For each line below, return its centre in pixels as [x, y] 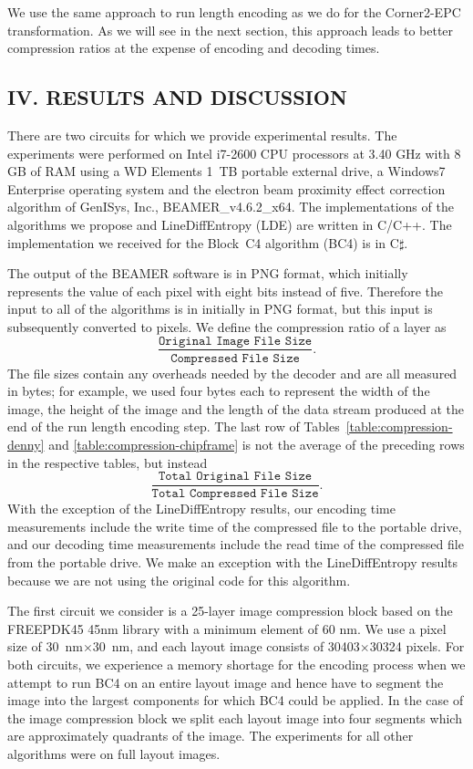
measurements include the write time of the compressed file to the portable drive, [235, 526]
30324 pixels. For [417, 646]
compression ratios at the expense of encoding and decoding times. [194, 48]
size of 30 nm [45, 646]
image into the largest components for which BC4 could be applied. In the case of [236, 700]
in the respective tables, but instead [108, 462]
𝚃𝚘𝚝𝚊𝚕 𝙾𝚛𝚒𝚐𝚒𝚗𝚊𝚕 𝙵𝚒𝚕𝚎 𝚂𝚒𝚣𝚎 [235, 477]
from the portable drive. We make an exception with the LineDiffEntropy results [233, 561]
